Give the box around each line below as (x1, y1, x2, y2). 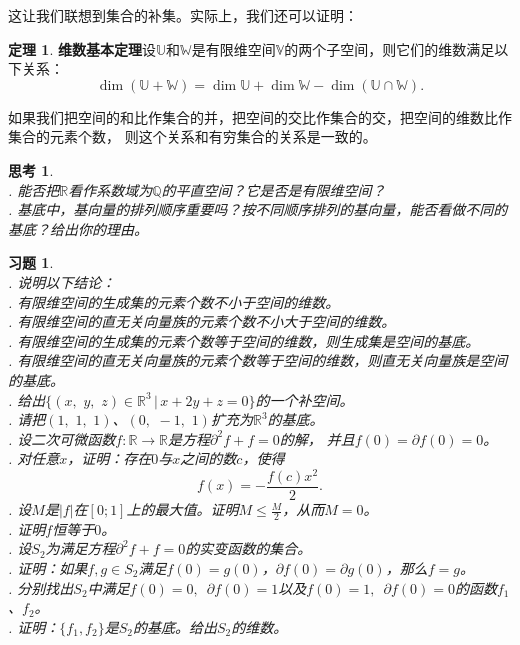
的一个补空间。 (255, 389, 354, 410)
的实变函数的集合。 (185, 538, 312, 559)
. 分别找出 (8, 577, 74, 598)
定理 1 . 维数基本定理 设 (8, 38, 156, 59)
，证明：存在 (67, 448, 152, 469)
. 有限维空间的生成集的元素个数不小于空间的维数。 (8, 291, 340, 312)
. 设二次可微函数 (8, 428, 116, 449)
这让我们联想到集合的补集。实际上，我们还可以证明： (8, 5, 358, 25)
